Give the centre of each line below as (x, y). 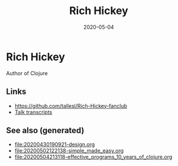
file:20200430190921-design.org (55, 144)
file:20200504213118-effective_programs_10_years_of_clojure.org (93, 157)
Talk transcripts (33, 112)
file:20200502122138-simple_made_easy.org (69, 151)
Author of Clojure (27, 73)
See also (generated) (45, 130)
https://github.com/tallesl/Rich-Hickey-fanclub (71, 106)
